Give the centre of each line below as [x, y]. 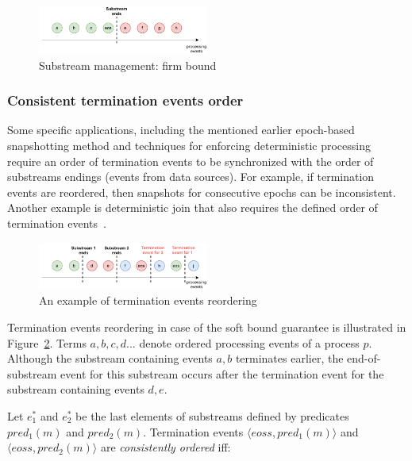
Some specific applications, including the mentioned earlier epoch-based [181, 130]
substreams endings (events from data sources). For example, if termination [191, 177]
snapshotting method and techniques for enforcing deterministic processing [189, 146]
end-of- [364, 358]
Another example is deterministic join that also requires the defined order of [193, 207]
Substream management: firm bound [128, 65]
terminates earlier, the [289, 358]
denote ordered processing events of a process [249, 342]
